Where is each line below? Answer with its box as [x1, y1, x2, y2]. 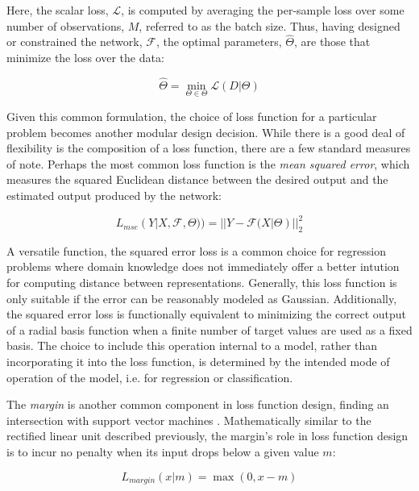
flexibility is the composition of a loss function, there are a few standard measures [6, 139, 411, 156]
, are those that [293, 33, 371, 50]
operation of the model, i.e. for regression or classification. [6, 368, 293, 385]
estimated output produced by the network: [6, 187, 222, 203]
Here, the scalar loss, [6, 2, 109, 18]
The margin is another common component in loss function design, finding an [6, 396, 389, 413]
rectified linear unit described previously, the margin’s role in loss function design [6, 427, 409, 444]
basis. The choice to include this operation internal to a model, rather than [6, 337, 378, 354]
